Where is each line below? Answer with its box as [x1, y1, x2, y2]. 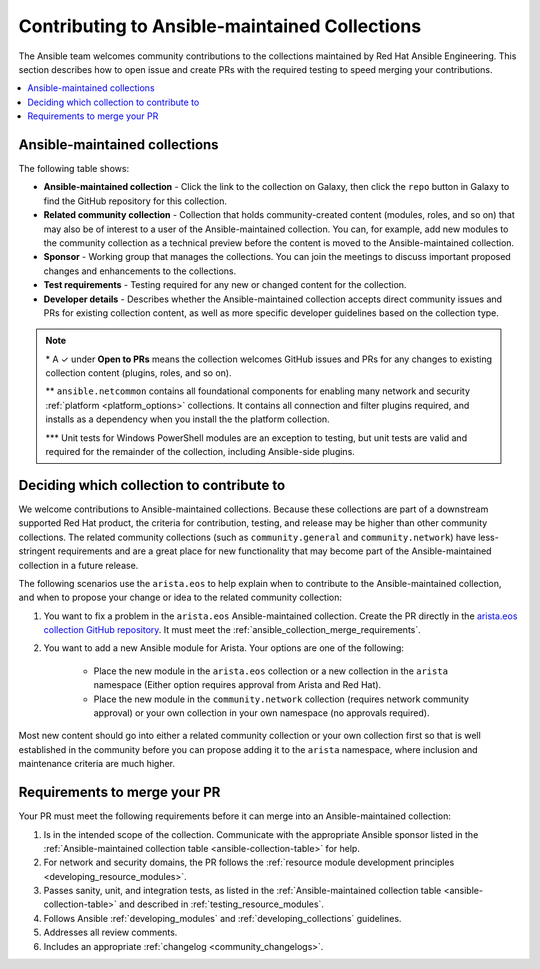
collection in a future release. [18, 559, 139, 571]
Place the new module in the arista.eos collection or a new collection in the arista [93, 665, 449, 677]
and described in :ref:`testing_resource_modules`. [118, 898, 325, 910]
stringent [18, 545, 56, 557]
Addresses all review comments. [43, 926, 178, 939]
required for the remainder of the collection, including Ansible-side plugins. [45, 446, 355, 458]
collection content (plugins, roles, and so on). [45, 367, 232, 379]
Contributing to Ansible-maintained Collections [18, 15, 422, 37]
